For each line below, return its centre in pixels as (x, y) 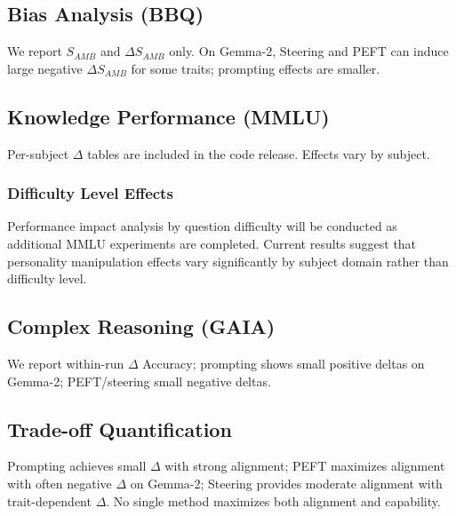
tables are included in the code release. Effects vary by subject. (259, 153)
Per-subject (38, 153)
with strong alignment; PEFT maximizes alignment (305, 466)
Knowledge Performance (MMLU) (168, 116)
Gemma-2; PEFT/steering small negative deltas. (139, 381)
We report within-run (66, 363)
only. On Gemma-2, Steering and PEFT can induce (309, 51)
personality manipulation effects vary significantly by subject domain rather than (228, 261)
